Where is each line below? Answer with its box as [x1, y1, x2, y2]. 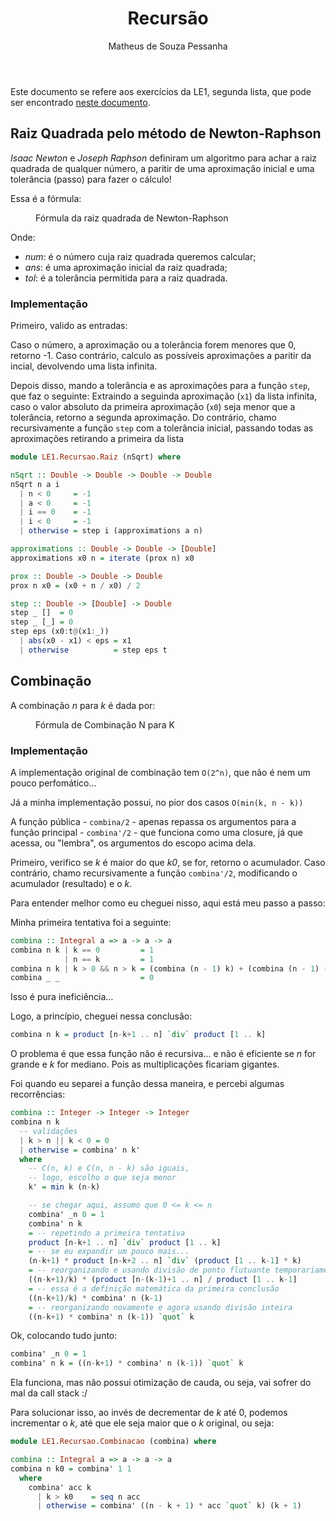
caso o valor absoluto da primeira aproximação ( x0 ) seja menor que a [10, 401, 296, 413]
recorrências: [10, 1088, 66, 1101]
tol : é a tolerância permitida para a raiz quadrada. [24, 272, 228, 284]
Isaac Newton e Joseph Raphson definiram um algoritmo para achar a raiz [10, 152, 318, 164]
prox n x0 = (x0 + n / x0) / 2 [10, 580, 141, 591]
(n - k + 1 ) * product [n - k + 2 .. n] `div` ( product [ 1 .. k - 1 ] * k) [28, 1256, 302, 1266]
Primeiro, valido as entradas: [10, 320, 128, 332]
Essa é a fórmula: [10, 192, 82, 204]
